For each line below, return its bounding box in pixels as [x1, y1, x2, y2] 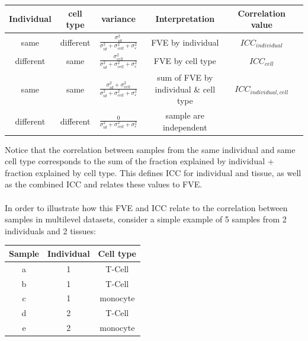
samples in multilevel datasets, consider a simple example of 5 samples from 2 [5, 213, 287, 225]
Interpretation [155, 12, 215, 25]
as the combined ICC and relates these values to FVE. [5, 178, 203, 190]
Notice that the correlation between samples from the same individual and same [5, 143, 296, 155]
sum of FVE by [157, 71, 213, 83]
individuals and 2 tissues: [5, 224, 96, 237]
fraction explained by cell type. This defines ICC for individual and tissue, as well [5, 166, 301, 179]
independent [162, 120, 207, 133]
